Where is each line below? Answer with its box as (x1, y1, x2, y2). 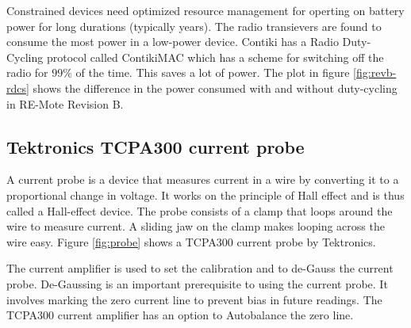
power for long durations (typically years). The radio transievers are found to (6, 17, 382, 34)
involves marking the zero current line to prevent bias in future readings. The (6, 291, 382, 307)
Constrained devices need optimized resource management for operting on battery (6, 2, 405, 18)
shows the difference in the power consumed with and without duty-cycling (33, 79, 398, 96)
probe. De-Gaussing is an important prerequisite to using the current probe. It (6, 275, 388, 292)
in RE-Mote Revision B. (6, 95, 124, 112)
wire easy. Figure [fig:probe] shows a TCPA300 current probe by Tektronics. (6, 233, 376, 250)
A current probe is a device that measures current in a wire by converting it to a (6, 171, 399, 188)
